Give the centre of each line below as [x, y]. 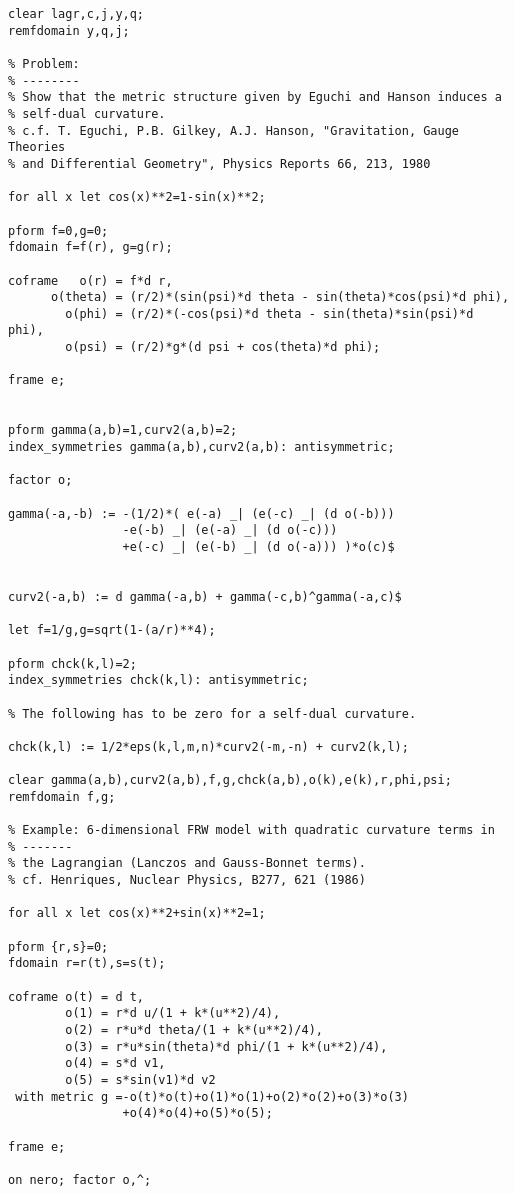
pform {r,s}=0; [58, 946]
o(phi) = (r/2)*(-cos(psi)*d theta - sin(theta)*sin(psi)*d [269, 313]
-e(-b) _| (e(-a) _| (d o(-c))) [230, 530]
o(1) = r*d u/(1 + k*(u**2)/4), [173, 1013]
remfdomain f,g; [62, 796]
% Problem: [44, 63]
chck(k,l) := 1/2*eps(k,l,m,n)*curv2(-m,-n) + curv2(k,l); [208, 746]
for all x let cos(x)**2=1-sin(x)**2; [137, 197]
